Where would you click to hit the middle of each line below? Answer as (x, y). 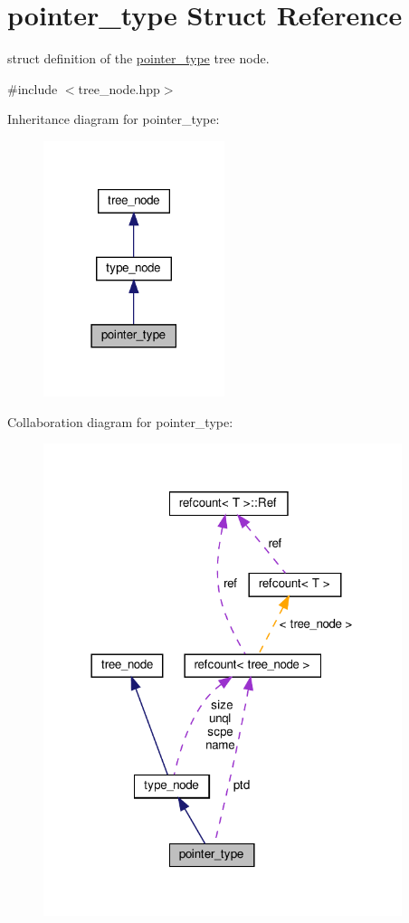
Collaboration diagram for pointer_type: (120, 421)
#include (33, 88)
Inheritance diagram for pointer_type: (114, 119)
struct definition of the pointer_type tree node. (138, 58)
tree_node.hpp (119, 88)
